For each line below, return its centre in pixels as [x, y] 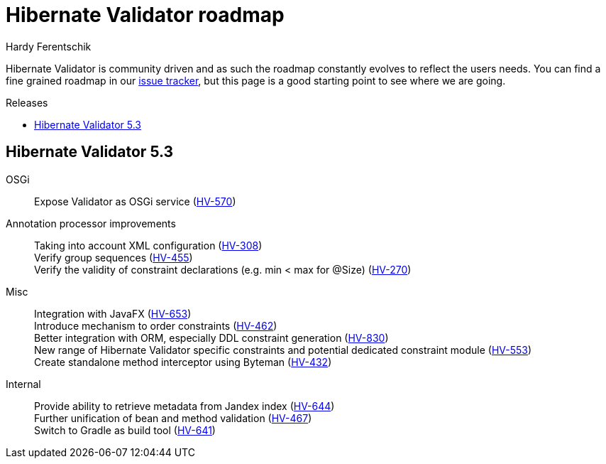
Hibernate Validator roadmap [145, 15]
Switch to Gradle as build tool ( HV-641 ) [125, 430]
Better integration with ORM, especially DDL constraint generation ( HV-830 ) [211, 338]
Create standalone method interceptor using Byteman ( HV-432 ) [183, 362]
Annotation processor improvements [91, 223]
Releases [27, 102]
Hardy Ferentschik [49, 46]
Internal [23, 384]
